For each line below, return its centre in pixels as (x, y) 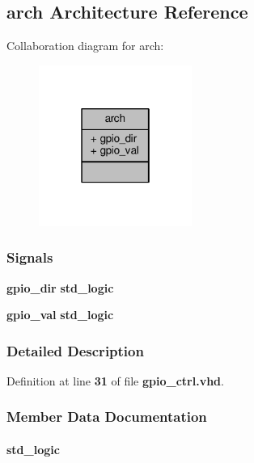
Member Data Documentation (107, 417)
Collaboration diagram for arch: (85, 46)
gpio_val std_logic (60, 315)
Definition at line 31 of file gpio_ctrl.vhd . (115, 380)
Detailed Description (75, 350)
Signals (30, 257)
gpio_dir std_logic (60, 287)
